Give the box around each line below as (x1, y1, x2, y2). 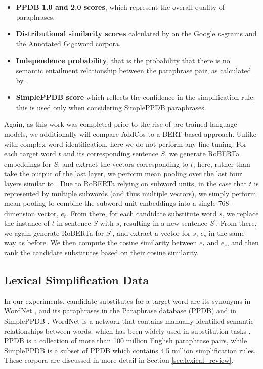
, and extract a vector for (112, 227, 191, 238)
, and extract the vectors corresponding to (58, 158, 189, 169)
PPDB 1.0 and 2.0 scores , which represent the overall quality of (16, 2, 225, 12)
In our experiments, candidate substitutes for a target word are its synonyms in (4, 295, 251, 306)
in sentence (57, 218, 91, 228)
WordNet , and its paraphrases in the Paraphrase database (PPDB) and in (4, 305, 236, 316)
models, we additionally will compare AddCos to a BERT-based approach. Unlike (4, 128, 257, 139)
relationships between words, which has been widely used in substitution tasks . (4, 325, 251, 336)
